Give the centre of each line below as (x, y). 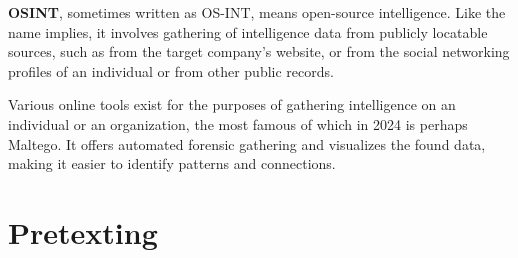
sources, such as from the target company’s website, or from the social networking (259, 51)
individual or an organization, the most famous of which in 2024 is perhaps (238, 123)
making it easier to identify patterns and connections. (172, 163)
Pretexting (83, 231)
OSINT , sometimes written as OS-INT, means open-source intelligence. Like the (257, 12)
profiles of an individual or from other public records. (171, 70)
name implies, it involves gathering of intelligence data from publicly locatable (248, 31)
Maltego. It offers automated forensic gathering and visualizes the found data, (247, 143)
